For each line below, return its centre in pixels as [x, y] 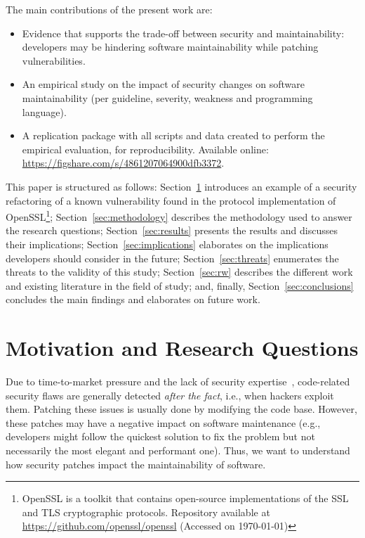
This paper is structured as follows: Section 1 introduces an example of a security [181, 186]
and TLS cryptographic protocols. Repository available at [146, 512]
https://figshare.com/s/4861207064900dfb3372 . [123, 163]
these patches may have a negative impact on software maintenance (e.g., [163, 422]
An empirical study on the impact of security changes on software [163, 84]
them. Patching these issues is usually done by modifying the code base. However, [181, 409]
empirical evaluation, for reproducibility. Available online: [145, 149]
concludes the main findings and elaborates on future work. [133, 299]
